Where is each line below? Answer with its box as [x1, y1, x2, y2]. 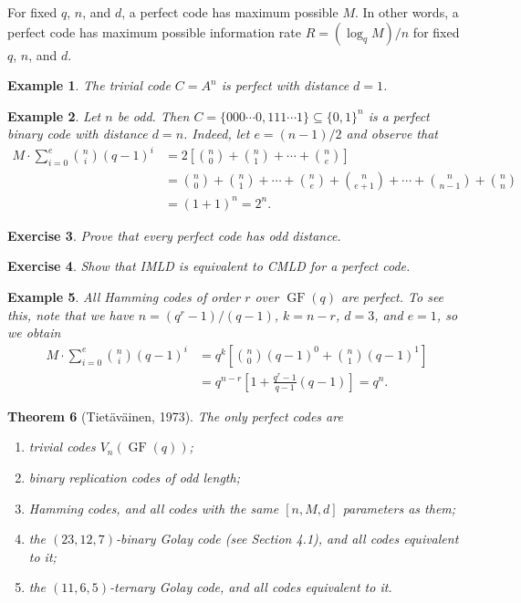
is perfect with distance [221, 76, 349, 95]
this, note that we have [7, 305, 134, 324]
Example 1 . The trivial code [7, 76, 171, 95]
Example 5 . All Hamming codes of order [7, 287, 241, 307]
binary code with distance [7, 124, 148, 143]
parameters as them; [342, 498, 456, 517]
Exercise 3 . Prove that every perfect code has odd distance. [7, 225, 341, 244]
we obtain [7, 323, 61, 342]
